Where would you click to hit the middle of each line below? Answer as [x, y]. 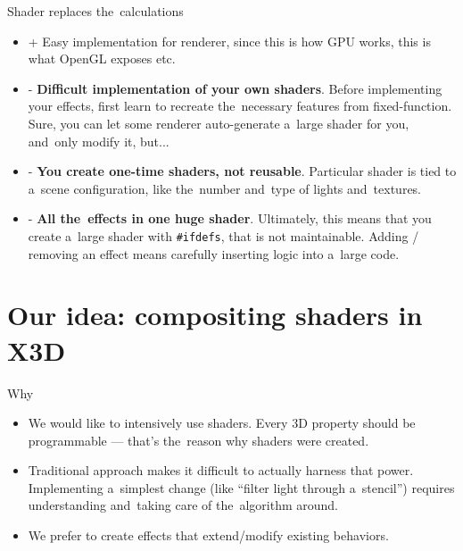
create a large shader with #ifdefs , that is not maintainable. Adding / [223, 235]
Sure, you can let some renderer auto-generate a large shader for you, [219, 123]
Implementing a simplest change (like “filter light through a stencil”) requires [241, 487]
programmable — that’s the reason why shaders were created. [198, 440]
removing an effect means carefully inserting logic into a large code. [214, 253]
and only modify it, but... [99, 141]
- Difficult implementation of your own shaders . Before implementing [235, 88]
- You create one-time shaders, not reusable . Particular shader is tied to [242, 171]
